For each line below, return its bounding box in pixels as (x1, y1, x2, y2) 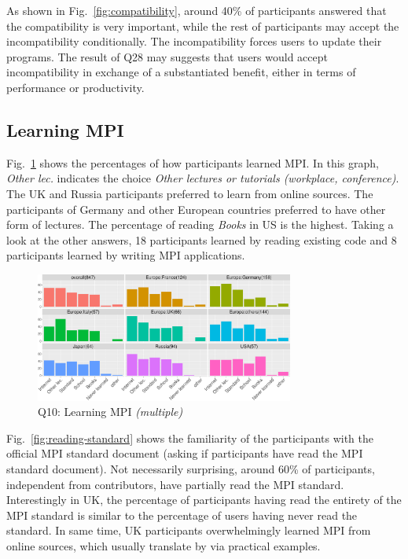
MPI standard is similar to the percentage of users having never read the (6, 506, 358, 523)
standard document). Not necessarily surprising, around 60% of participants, (6, 460, 375, 476)
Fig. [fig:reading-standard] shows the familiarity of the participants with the (6, 429, 374, 446)
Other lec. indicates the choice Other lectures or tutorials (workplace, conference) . (6, 170, 399, 186)
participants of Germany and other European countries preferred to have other (6, 200, 386, 217)
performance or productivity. (6, 79, 145, 95)
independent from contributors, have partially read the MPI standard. (6, 476, 344, 492)
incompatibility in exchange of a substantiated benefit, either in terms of (6, 64, 356, 80)
